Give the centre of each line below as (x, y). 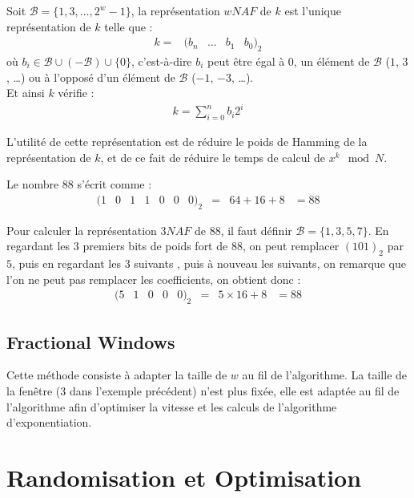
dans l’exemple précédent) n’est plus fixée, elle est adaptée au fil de (234, 390)
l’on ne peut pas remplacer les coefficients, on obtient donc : (154, 279)
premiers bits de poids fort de (155, 246)
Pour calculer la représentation (82, 230)
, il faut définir (256, 230)
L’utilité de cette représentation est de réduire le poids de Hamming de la (187, 142)
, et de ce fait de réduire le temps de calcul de (213, 157)
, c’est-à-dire (162, 61)
